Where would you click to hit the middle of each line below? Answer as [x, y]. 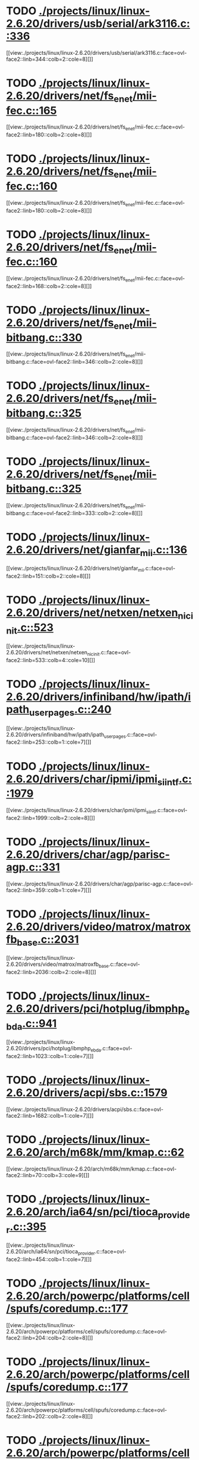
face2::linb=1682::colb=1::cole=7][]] [50, 1115]
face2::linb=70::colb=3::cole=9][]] [48, 1175]
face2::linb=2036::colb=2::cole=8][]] [51, 972]
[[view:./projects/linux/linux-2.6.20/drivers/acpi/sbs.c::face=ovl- [85, 1109]
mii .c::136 [164, 551]
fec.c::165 [31, 110]
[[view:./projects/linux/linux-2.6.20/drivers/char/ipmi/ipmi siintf [81, 811]
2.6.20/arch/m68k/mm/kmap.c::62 [95, 1152]
